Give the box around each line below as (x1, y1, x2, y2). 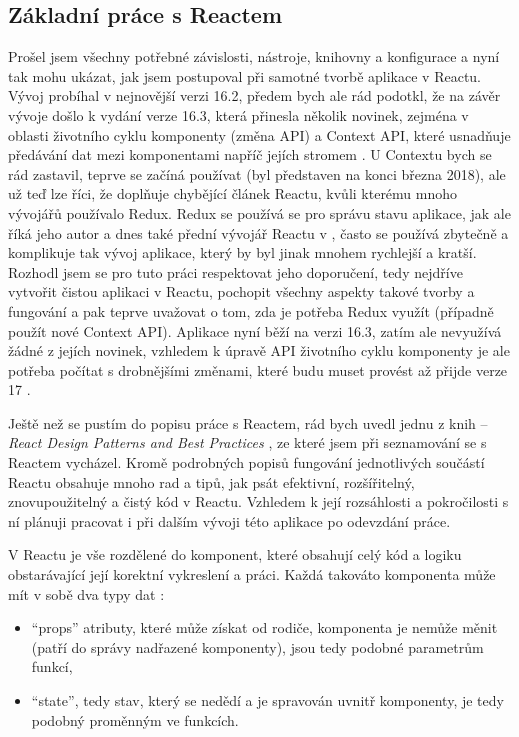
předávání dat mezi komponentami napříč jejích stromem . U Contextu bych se (8, 144, 492, 165)
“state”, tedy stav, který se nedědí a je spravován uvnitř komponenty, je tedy (31, 690, 504, 711)
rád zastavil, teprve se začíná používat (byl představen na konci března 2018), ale (8, 163, 506, 184)
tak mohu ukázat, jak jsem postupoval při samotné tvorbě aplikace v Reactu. (8, 65, 482, 86)
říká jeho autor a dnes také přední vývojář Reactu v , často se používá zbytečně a (8, 222, 509, 243)
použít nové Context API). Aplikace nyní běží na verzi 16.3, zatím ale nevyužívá (8, 320, 502, 341)
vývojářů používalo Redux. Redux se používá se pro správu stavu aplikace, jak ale (8, 202, 511, 223)
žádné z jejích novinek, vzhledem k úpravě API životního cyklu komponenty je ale (8, 340, 510, 361)
